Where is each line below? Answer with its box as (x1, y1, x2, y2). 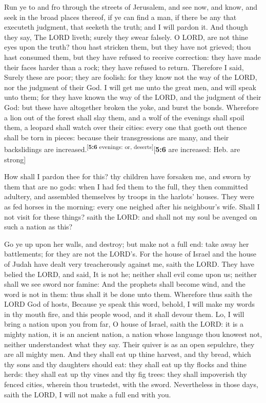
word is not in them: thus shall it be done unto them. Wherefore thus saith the (4, 288, 252, 299)
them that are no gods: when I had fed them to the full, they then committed (4, 181, 248, 192)
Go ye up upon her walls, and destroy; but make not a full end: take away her (4, 238, 249, 249)
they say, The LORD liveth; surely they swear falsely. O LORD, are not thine (4, 31, 249, 42)
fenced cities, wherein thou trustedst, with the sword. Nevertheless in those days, (4, 379, 258, 390)
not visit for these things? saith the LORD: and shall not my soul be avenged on (4, 211, 257, 222)
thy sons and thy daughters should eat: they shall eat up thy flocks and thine (4, 358, 247, 369)
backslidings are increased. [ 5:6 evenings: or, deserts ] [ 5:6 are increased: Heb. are (4, 142, 240, 154)
